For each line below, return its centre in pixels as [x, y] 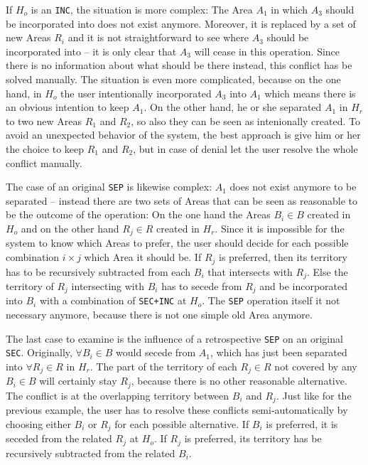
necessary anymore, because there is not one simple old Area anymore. [159, 315]
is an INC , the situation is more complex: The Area [142, 9]
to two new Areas [44, 121]
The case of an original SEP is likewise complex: [109, 187]
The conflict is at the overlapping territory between [118, 395]
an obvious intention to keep [67, 107]
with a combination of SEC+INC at [113, 300]
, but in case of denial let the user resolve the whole [245, 149]
